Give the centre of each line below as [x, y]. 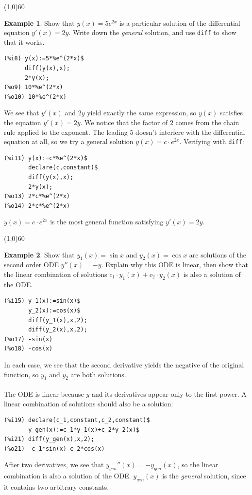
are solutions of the [218, 254]
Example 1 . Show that [39, 23]
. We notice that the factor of [124, 122]
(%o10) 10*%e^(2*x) [35, 97]
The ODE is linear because [44, 394]
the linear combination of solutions [56, 274]
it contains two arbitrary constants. [57, 487]
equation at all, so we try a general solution [69, 141]
